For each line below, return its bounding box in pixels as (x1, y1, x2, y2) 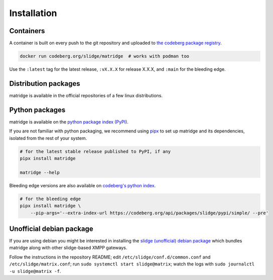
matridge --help (20, 170, 60, 175)
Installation (9, 8, 57, 19)
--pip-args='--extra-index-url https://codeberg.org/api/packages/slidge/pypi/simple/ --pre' (30, 210, 268, 216)
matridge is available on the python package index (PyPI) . (9, 118, 129, 125)
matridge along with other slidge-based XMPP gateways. (9, 245, 127, 251)
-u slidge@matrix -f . (9, 268, 61, 274)
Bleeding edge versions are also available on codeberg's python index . (9, 182, 156, 188)
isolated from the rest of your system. (9, 135, 87, 141)
